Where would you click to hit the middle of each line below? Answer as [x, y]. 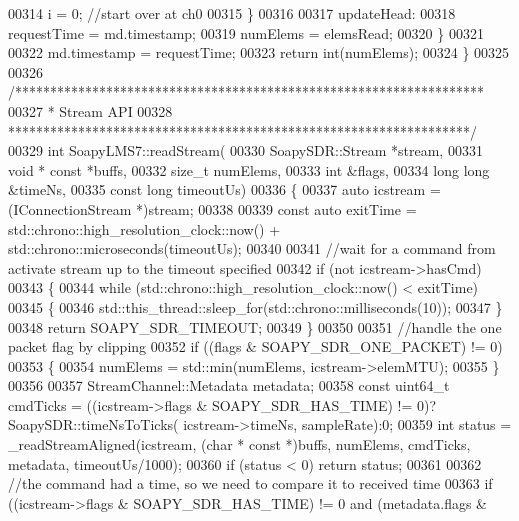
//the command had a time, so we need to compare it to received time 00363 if [250, 483]
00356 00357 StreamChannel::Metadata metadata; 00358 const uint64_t [229, 385]
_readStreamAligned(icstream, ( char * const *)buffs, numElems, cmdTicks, [239, 444]
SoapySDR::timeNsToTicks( [93, 424]
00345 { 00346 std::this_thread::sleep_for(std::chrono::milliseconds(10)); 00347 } [255, 306]
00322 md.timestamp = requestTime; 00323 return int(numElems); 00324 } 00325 [259, 52]
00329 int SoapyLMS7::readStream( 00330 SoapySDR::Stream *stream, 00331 [245, 150]
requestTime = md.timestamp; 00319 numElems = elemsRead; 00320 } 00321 [246, 32]
